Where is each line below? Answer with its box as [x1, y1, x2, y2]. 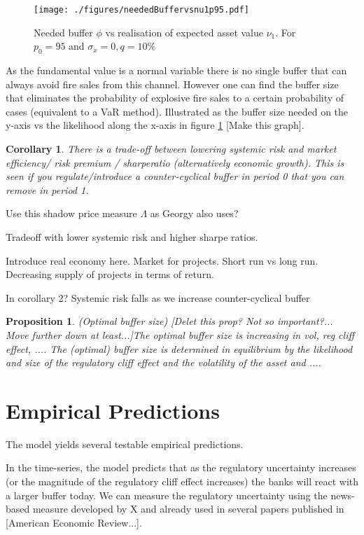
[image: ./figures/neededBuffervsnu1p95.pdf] [34, 5, 249, 15]
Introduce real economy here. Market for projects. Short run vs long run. [6, 253, 318, 267]
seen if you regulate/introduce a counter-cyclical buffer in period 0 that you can [6, 169, 344, 183]
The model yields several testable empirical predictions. [6, 436, 244, 451]
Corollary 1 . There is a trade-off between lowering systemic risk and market [6, 141, 337, 156]
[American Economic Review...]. [6, 515, 142, 529]
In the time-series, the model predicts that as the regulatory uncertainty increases [6, 460, 356, 475]
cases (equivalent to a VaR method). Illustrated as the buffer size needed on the [6, 104, 349, 118]
